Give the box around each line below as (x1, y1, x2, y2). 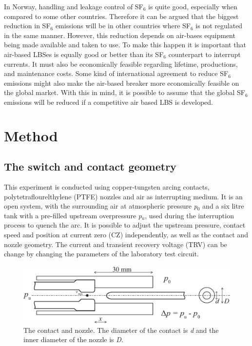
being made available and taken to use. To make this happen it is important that (4, 39, 246, 50)
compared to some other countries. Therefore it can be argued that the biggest (4, 11, 239, 21)
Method (4, 125, 58, 145)
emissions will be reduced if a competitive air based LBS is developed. (4, 96, 213, 107)
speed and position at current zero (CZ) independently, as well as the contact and (4, 230, 248, 240)
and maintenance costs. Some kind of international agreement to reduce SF (4, 68, 229, 78)
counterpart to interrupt (168, 49, 241, 59)
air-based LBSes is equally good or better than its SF (4, 49, 164, 59)
